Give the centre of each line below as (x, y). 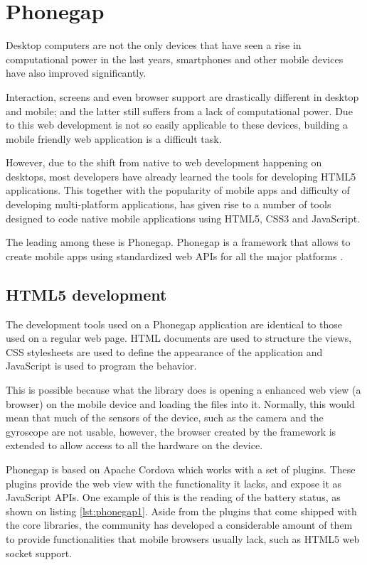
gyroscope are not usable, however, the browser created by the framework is (171, 431)
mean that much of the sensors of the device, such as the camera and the (165, 418)
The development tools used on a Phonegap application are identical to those (174, 324)
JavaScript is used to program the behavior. (101, 366)
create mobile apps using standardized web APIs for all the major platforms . (175, 255)
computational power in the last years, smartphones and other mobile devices (175, 59)
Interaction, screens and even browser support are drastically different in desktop (182, 96)
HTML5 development (86, 294)
